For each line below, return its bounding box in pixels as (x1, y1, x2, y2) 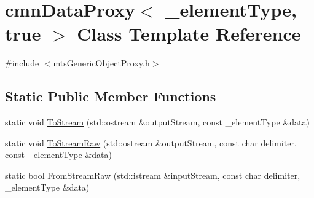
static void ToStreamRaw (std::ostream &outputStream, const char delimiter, (5, 136, 297, 149)
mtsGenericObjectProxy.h (53, 57, 150, 69)
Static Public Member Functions (5, 87, 216, 106)
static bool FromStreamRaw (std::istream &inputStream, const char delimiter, (5, 168, 300, 181)
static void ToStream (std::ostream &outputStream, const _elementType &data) (5, 116, 310, 129)
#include (5, 57, 39, 69)
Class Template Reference (77, 21, 301, 46)
